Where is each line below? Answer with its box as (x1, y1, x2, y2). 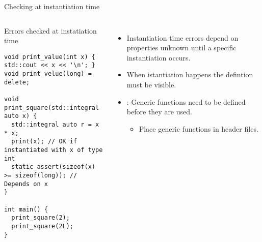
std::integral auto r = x (11, 121, 99, 129)
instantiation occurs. (126, 52, 191, 63)
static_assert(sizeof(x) (11, 163, 95, 171)
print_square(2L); (11, 222, 74, 230)
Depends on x (4, 180, 48, 188)
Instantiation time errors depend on (126, 32, 239, 43)
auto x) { (4, 112, 37, 120)
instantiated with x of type (4, 146, 103, 154)
